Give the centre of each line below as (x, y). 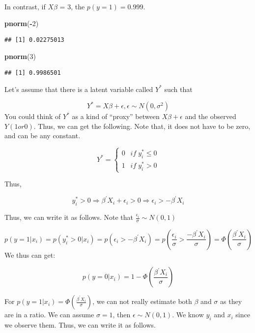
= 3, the (72, 6)
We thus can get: (30, 255)
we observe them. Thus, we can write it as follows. (80, 325)
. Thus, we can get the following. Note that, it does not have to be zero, (142, 126)
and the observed (211, 116)
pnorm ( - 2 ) (22, 23)
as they (231, 301)
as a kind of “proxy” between (116, 116)
